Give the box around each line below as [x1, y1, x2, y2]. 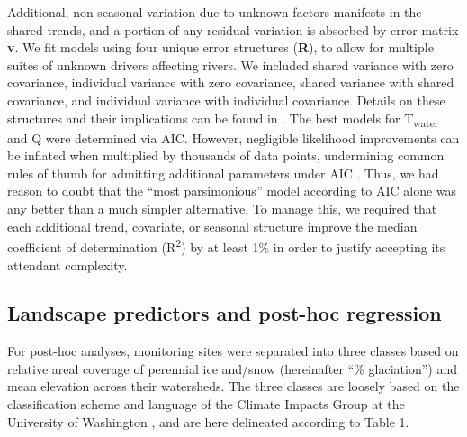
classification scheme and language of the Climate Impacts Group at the [7, 395, 405, 414]
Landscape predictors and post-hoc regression [7, 299, 442, 327]
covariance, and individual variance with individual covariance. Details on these [7, 90, 445, 109]
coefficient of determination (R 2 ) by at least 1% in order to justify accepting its [7, 235, 445, 256]
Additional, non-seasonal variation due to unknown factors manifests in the [7, 3, 422, 21]
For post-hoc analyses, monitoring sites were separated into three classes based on [7, 341, 459, 360]
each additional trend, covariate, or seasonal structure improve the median [7, 216, 418, 235]
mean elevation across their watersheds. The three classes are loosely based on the [7, 377, 460, 396]
